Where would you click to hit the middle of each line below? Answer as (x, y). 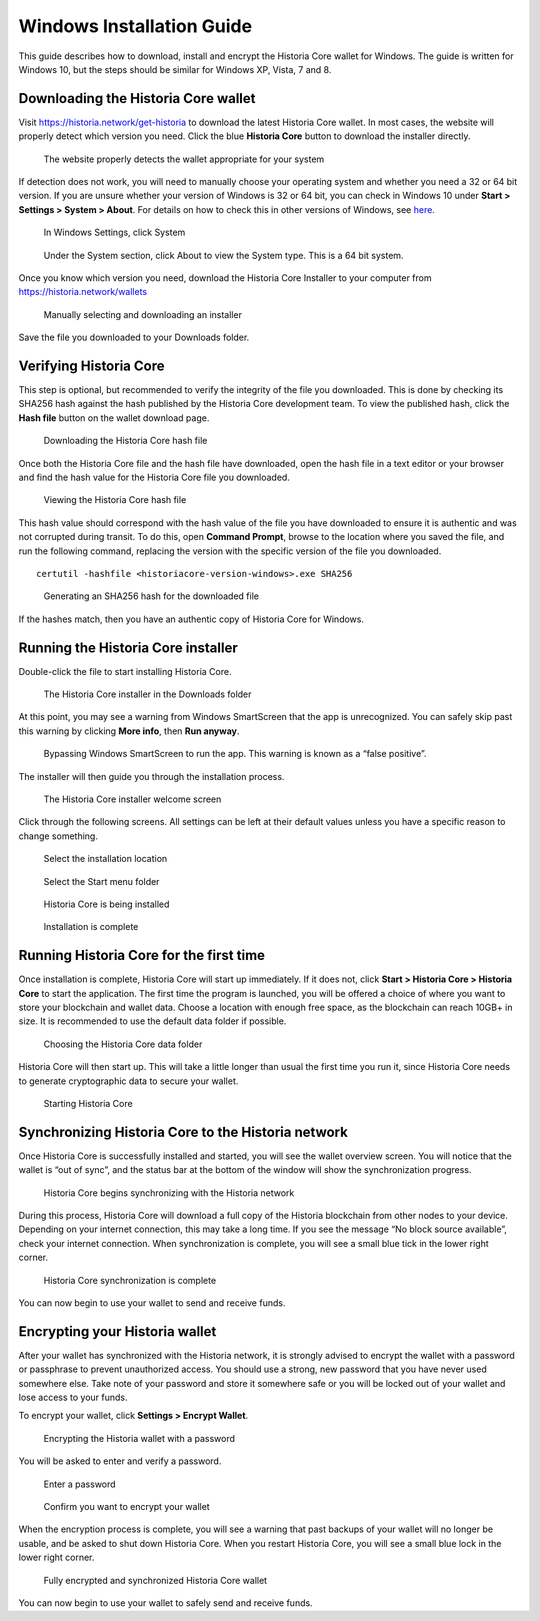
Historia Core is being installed (106, 904)
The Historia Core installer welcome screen (132, 799)
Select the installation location (105, 859)
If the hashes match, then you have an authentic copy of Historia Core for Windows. (191, 619)
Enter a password (79, 1484)
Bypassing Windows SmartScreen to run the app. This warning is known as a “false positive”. (235, 754)
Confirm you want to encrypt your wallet (126, 1507)
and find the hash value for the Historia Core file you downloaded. (154, 477)
